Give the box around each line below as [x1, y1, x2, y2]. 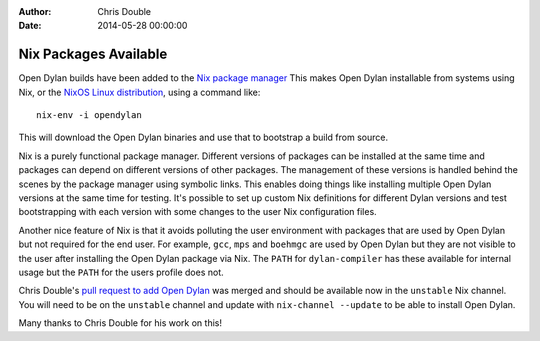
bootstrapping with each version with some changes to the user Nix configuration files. [18, 206, 377, 218]
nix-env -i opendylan [36, 110, 142, 121]
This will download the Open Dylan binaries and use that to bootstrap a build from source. [18, 131, 389, 144]
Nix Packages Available [18, 46, 168, 63]
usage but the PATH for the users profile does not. [18, 266, 224, 278]
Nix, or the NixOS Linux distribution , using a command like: [18, 86, 261, 98]
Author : [18, 6, 52, 17]
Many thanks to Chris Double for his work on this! [18, 317, 222, 329]
